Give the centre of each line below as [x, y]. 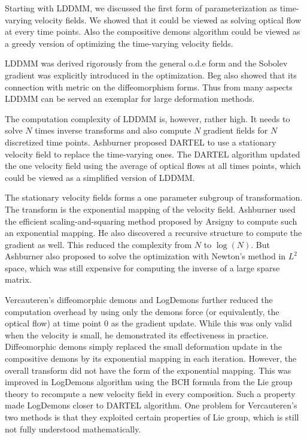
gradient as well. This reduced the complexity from [98, 244]
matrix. [18, 279]
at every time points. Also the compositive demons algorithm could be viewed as [153, 31]
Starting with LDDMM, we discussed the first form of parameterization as [141, 8]
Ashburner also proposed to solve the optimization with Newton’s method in [145, 256]
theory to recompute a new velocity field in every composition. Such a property [150, 393]
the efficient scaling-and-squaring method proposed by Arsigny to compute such [151, 221]
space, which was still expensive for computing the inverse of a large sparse [142, 267]
